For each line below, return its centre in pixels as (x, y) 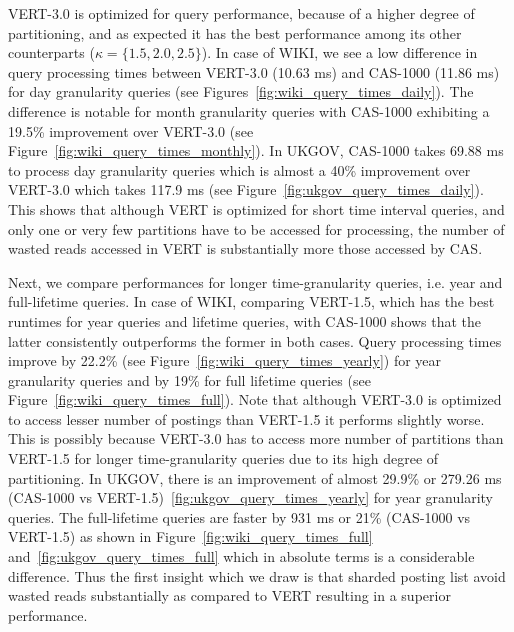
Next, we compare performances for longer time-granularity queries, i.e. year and (255, 281)
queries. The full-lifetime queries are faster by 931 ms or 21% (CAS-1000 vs (239, 516)
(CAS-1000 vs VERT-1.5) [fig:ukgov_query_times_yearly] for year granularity (250, 497)
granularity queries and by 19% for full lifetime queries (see (189, 379)
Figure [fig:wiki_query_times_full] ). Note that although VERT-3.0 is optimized (255, 399)
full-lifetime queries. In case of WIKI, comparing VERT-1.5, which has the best (251, 301)
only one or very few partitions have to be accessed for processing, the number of (256, 228)
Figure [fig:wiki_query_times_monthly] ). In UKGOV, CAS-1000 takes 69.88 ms (256, 150)
